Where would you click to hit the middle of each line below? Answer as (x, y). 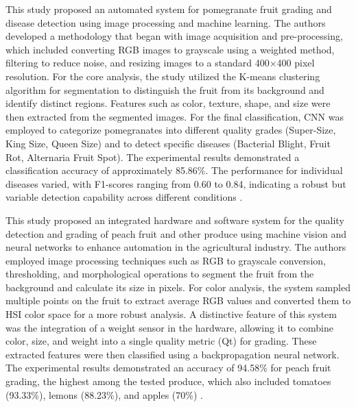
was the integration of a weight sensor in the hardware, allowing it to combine (169, 327)
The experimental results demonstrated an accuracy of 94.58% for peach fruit (168, 368)
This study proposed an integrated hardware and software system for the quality (175, 220)
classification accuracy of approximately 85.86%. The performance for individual (174, 170)
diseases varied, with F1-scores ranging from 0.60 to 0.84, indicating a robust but (176, 183)
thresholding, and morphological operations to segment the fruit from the (160, 274)
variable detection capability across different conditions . (124, 197)
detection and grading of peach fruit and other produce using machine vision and (176, 233)
